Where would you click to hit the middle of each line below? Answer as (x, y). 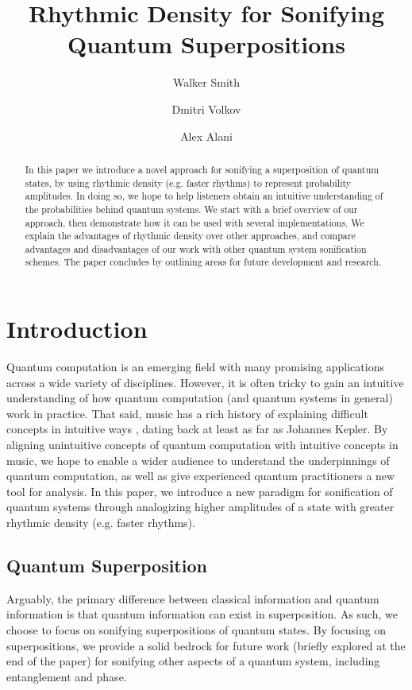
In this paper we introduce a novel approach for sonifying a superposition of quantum (202, 169)
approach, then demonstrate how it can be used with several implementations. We (194, 222)
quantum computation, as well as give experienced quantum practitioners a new (201, 476)
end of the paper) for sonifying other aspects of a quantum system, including (193, 661)
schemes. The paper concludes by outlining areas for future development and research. (203, 262)
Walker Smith (206, 82)
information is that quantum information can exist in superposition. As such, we (202, 614)
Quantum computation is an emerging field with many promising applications (195, 367)
